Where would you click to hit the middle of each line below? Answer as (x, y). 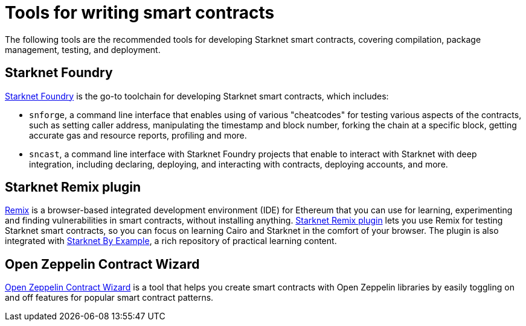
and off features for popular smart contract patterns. (109, 298)
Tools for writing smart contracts (140, 13)
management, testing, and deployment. (83, 49)
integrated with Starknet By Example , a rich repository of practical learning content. (171, 241)
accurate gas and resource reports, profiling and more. (138, 135)
